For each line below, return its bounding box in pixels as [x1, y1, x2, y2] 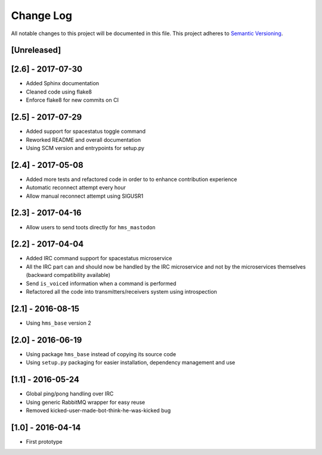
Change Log [11, 9, 73, 22]
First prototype [26, 438, 63, 445]
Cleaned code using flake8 [26, 88, 92, 95]
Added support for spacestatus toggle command [26, 128, 146, 135]
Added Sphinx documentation [26, 80, 100, 87]
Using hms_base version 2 [26, 319, 92, 326]
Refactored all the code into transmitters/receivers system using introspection [26, 288, 218, 295]
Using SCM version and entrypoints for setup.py [26, 144, 145, 151]
